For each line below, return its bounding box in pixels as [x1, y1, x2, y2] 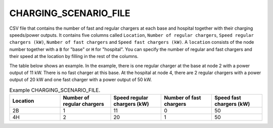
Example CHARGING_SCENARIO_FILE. [9, 86, 101, 93]
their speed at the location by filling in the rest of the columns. [9, 53, 139, 59]
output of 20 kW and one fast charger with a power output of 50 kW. [9, 77, 152, 83]
